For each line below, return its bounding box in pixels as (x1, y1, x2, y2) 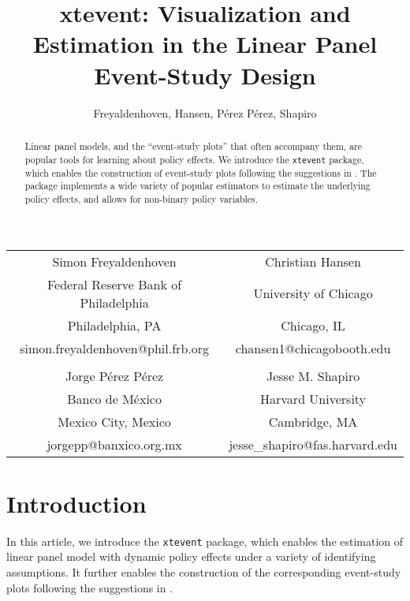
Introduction (6, 487, 147, 519)
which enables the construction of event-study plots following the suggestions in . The (24, 166, 377, 179)
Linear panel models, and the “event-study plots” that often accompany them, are (24, 139, 362, 152)
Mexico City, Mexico (58, 412, 171, 431)
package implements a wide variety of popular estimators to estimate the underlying (24, 179, 371, 192)
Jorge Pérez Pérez (65, 366, 164, 385)
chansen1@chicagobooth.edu (235, 338, 391, 357)
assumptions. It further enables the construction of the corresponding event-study (6, 564, 401, 580)
